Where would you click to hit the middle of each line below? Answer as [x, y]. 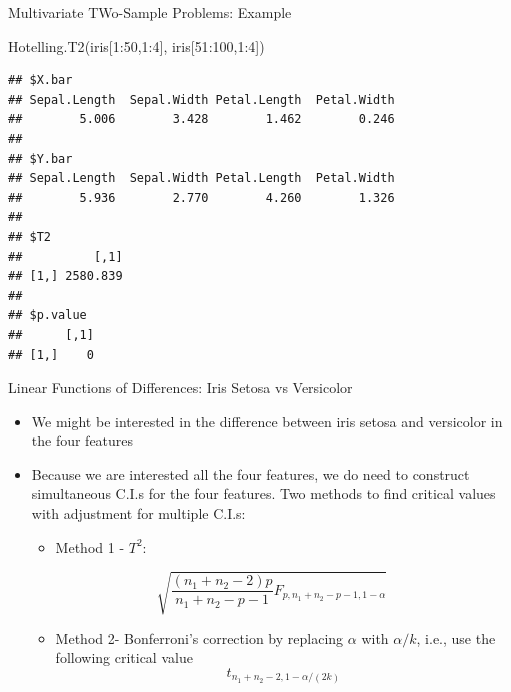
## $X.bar [40, 80]
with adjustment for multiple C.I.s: [138, 513]
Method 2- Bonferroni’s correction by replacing [199, 637]
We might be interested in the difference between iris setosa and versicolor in [267, 420]
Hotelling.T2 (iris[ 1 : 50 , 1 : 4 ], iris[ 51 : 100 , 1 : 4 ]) [136, 45]
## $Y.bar [40, 158]
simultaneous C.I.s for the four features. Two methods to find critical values [263, 493]
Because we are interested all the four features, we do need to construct [250, 473]
